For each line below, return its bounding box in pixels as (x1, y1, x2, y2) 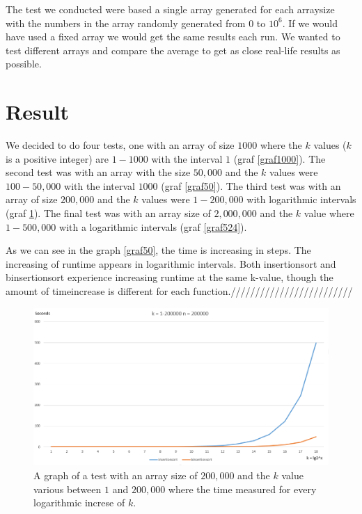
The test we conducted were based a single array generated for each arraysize (6, 2, 335, 16)
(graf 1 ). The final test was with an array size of (6, 206, 211, 220)
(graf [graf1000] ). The (233, 151, 326, 166)
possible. (6, 56, 42, 71)
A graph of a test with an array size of (33, 468, 198, 483)
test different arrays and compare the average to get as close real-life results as (6, 42, 340, 57)
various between (33, 481, 102, 496)
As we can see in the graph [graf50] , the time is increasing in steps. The (6, 243, 311, 257)
